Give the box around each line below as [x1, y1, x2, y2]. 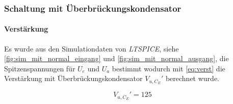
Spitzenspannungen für [4, 63, 75, 73]
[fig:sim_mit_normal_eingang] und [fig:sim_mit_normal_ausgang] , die [4, 53, 229, 64]
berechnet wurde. [165, 73, 219, 84]
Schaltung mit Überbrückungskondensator [4, 2, 182, 14]
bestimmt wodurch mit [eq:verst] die [112, 63, 225, 73]
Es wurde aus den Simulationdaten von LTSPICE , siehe [4, 43, 179, 54]
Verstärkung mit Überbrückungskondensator [4, 73, 143, 84]
